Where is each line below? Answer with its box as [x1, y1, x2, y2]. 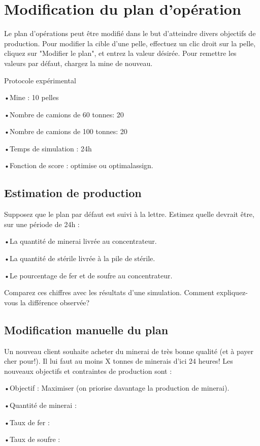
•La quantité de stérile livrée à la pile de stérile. [4, 253, 155, 264]
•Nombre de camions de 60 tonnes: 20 [4, 109, 124, 119]
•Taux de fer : [4, 417, 50, 427]
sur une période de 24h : [4, 218, 80, 229]
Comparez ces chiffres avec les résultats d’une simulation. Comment [4, 287, 214, 298]
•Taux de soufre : [4, 434, 60, 444]
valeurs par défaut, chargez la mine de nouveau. [4, 57, 153, 68]
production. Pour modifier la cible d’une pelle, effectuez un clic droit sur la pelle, [4, 38, 256, 48]
